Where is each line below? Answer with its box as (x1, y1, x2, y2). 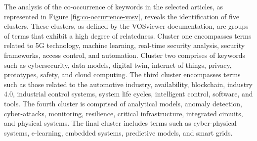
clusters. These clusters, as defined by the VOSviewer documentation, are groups (4, 21, 249, 31)
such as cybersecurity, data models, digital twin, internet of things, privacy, (4, 59, 232, 70)
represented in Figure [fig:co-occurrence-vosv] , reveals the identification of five (4, 11, 239, 21)
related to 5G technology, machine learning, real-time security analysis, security (4, 40, 245, 50)
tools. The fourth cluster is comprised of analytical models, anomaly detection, (4, 98, 242, 108)
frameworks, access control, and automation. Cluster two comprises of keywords (4, 49, 245, 60)
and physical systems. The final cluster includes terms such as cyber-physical (4, 118, 237, 128)
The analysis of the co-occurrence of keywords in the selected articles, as (4, 1, 223, 11)
